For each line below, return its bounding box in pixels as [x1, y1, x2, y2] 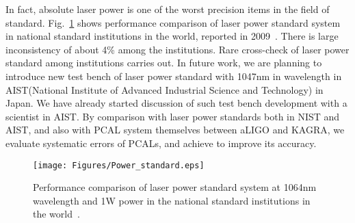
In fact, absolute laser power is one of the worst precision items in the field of [5, 2, 330, 16]
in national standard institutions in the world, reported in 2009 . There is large [5, 29, 339, 43]
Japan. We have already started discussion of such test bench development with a [5, 96, 347, 110]
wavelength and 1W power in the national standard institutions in [33, 193, 311, 207]
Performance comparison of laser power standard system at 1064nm [33, 180, 317, 194]
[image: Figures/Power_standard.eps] [33, 160, 205, 170]
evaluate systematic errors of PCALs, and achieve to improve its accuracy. [5, 135, 317, 150]
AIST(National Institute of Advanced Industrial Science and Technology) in [5, 82, 324, 96]
